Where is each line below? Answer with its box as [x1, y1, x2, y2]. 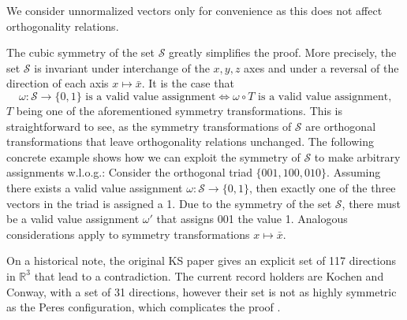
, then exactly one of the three [248, 179, 396, 195]
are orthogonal [305, 117, 376, 134]
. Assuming [327, 164, 381, 180]
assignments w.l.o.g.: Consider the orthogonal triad [6, 164, 252, 180]
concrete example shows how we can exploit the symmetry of [6, 148, 301, 165]
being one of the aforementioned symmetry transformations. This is [16, 102, 343, 118]
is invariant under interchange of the [34, 59, 210, 76]
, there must [342, 195, 401, 211]
